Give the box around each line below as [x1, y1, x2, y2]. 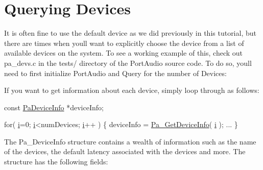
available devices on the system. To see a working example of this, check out [4, 47, 243, 58]
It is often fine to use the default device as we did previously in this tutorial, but [4, 28, 256, 38]
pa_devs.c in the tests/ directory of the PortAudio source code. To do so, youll [4, 57, 252, 68]
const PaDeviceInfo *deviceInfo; [4, 102, 104, 112]
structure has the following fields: [4, 156, 108, 167]
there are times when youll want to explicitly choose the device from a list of [4, 37, 244, 48]
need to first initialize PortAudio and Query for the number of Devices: [4, 67, 227, 78]
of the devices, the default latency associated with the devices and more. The [4, 146, 246, 157]
